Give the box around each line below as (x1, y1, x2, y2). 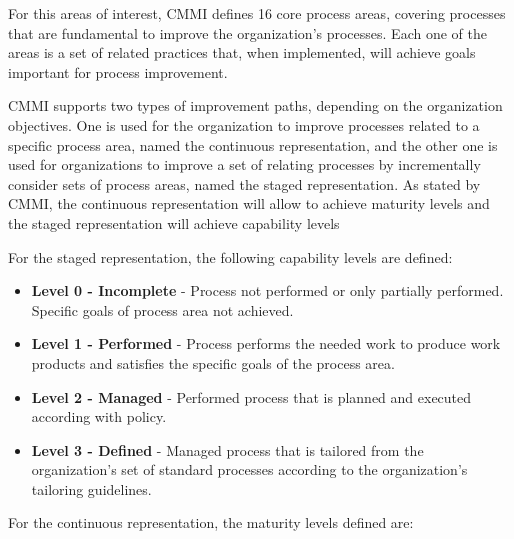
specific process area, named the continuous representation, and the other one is (8, 134, 498, 155)
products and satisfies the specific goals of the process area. (31, 352, 395, 373)
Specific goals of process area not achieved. (31, 299, 294, 320)
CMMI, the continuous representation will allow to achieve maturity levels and (8, 193, 490, 214)
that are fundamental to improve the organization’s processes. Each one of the (8, 22, 487, 43)
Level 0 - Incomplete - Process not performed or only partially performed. (31, 280, 504, 301)
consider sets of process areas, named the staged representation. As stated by (8, 173, 481, 194)
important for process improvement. (8, 61, 228, 82)
